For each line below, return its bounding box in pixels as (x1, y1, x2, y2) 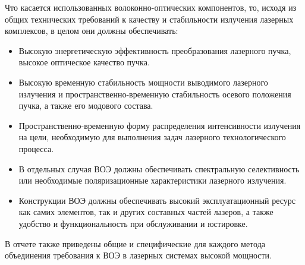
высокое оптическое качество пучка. (18, 56, 150, 68)
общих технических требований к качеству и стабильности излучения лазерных (5, 12, 294, 25)
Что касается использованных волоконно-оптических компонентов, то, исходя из (5, 1, 297, 13)
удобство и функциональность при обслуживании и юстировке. (18, 217, 248, 229)
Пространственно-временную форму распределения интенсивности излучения (18, 119, 301, 131)
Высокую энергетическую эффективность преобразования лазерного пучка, (18, 44, 291, 56)
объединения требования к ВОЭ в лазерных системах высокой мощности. (5, 249, 272, 261)
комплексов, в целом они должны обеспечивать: (5, 24, 178, 37)
